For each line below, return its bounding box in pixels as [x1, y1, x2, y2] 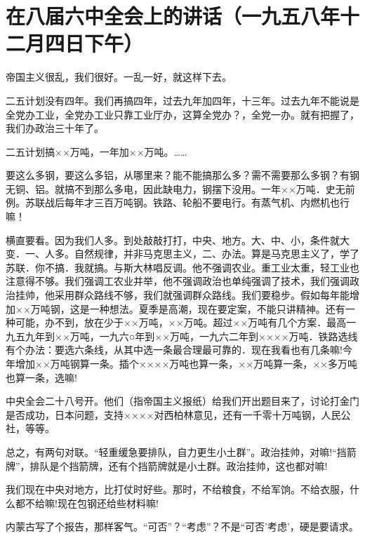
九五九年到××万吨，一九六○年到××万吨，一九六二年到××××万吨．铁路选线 [6, 328, 358, 343]
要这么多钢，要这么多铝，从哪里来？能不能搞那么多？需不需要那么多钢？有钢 [6, 168, 359, 182]
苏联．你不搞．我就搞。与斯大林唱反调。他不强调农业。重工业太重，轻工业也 [6, 260, 359, 274]
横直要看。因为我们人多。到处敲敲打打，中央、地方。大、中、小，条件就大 [6, 232, 350, 247]
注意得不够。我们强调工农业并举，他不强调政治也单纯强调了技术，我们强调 [6, 274, 350, 288]
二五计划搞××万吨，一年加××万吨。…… [6, 144, 187, 159]
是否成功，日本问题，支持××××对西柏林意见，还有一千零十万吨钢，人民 [6, 407, 341, 422]
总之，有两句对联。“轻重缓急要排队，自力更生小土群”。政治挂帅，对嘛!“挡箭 [6, 444, 357, 459]
